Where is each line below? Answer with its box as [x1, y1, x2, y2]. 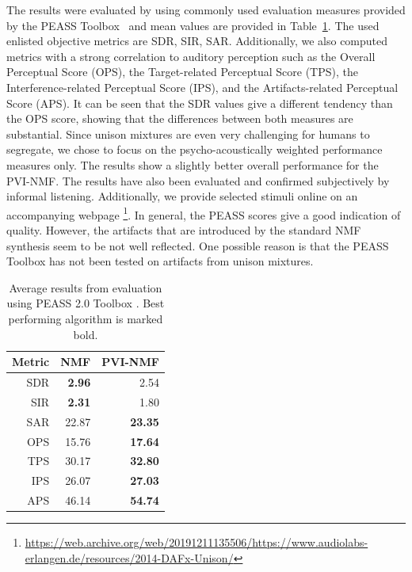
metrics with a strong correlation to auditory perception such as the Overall [6, 48, 376, 64]
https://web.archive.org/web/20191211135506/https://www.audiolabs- [25, 534, 368, 551]
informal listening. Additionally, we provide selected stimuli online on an [6, 188, 358, 204]
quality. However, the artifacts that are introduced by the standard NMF [6, 221, 361, 238]
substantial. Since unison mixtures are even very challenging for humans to [6, 125, 370, 142]
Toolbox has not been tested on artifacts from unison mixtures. [6, 253, 314, 269]
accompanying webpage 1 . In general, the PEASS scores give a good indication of [6, 204, 401, 223]
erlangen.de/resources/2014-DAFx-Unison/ [25, 549, 234, 566]
